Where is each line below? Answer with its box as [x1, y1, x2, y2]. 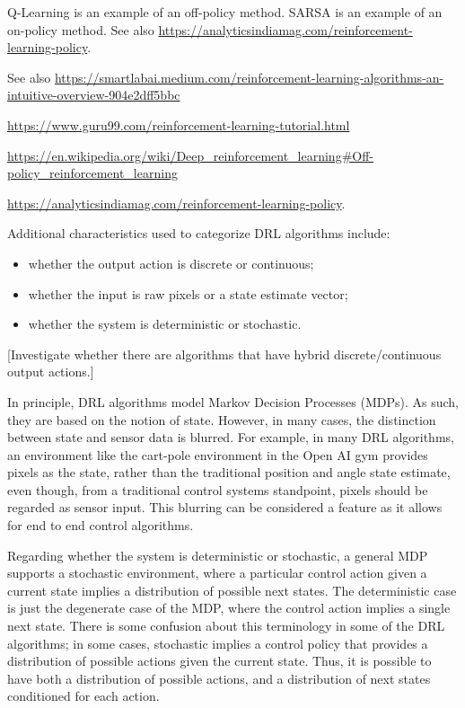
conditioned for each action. [7, 686, 160, 705]
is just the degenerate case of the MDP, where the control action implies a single [7, 598, 451, 617]
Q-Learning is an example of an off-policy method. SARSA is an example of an [7, 3, 443, 21]
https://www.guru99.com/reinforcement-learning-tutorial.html [7, 115, 350, 134]
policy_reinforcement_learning [7, 164, 178, 182]
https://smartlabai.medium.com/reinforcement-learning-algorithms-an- [54, 67, 444, 86]
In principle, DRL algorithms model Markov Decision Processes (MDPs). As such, [7, 392, 460, 411]
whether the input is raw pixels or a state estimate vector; [28, 284, 348, 303]
